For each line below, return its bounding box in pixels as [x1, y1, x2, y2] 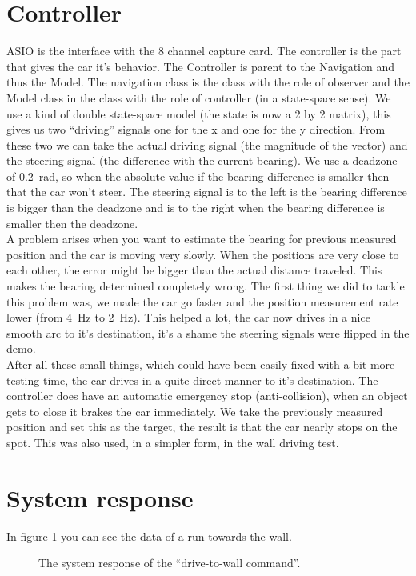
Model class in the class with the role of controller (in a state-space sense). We [6, 89, 391, 106]
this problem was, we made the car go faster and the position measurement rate [6, 293, 398, 310]
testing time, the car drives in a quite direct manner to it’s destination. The [6, 371, 378, 388]
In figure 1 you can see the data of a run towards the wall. [6, 527, 292, 544]
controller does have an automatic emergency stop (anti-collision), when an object [6, 387, 408, 404]
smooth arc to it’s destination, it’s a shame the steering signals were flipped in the [6, 324, 410, 341]
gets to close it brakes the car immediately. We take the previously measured [6, 402, 383, 419]
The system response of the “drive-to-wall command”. [38, 554, 301, 571]
